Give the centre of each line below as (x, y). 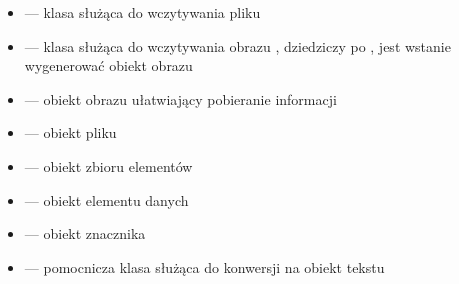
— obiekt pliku (70, 132)
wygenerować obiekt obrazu (108, 65)
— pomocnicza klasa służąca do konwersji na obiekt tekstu (204, 266)
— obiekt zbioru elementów (108, 165)
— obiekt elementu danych (106, 199)
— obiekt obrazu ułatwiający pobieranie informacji (180, 98)
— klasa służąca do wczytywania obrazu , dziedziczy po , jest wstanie (237, 45)
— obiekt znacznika (85, 233)
